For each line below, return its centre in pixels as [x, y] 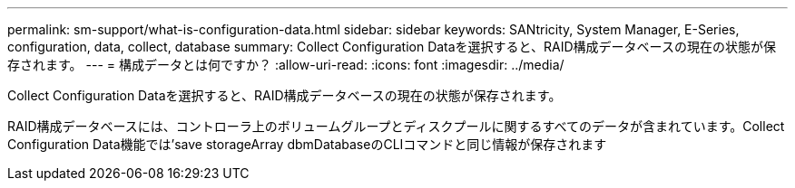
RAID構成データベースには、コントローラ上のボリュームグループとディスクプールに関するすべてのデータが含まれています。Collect [396, 126]
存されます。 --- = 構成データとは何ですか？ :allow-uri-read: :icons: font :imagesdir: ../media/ [286, 65]
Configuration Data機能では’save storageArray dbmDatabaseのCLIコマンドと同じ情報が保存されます [307, 144]
